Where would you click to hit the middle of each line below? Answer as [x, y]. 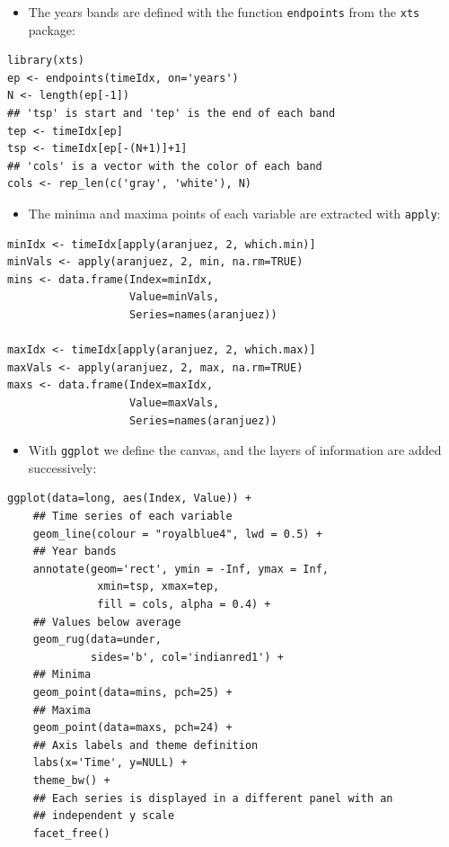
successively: [62, 467]
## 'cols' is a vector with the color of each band [165, 166]
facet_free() [71, 833]
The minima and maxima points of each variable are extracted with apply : [234, 213]
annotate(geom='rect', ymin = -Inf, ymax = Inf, [180, 569]
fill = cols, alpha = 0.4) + [184, 604]
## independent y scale [104, 816]
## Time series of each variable [132, 517]
